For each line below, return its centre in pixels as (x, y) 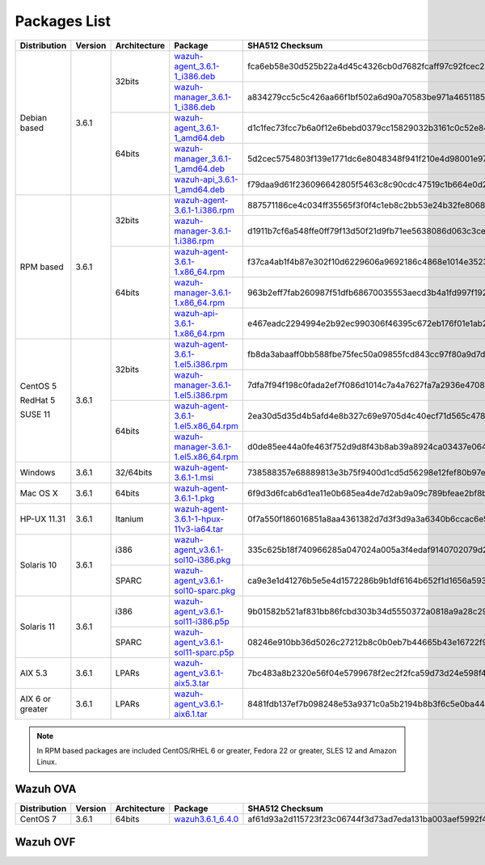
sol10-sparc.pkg (205, 590)
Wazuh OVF (45, 842)
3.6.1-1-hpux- (199, 519)
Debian (34, 117)
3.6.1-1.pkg (194, 498)
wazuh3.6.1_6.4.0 (207, 819)
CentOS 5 (38, 386)
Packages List (63, 21)
